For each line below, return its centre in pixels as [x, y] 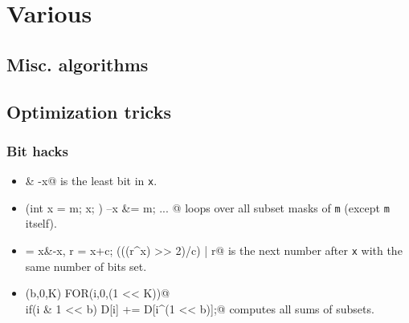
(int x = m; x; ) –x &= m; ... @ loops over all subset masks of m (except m [207, 207]
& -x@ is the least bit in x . [91, 181]
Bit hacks [37, 150]
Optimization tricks [89, 111]
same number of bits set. [86, 266]
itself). [41, 223]
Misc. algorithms [78, 64]
